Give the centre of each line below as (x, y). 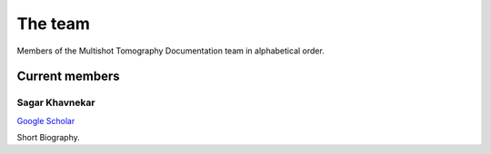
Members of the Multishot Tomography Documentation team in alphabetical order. (170, 51)
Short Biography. (49, 138)
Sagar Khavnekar (56, 102)
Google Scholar (46, 120)
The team (54, 24)
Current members (68, 77)
